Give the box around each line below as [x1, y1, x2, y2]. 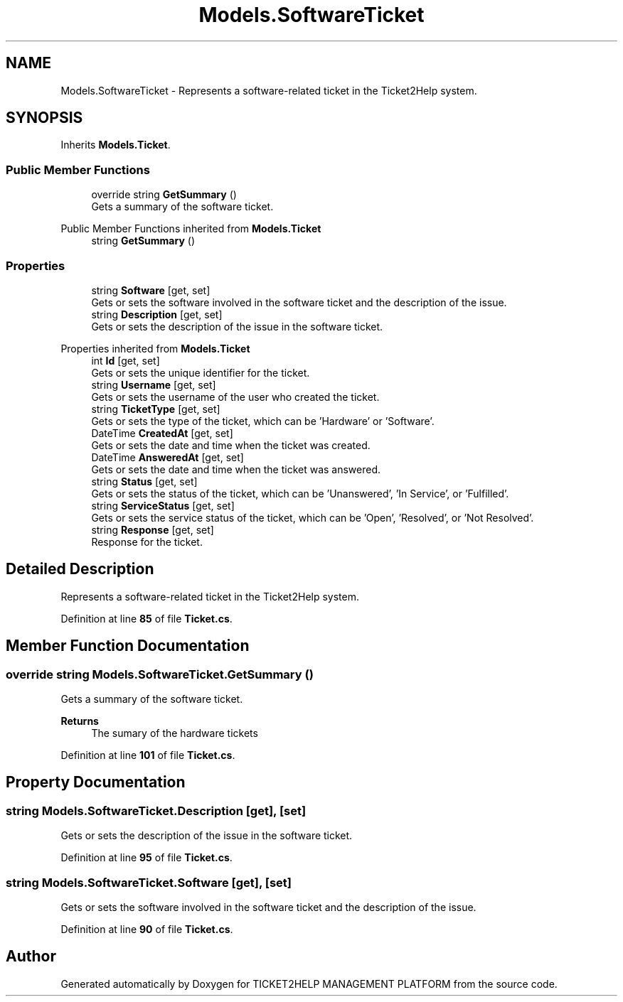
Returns [60, 715, 99, 727]
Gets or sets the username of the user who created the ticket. [91, 390, 380, 403]
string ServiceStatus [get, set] [91, 499, 235, 512]
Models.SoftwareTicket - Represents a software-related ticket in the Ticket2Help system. [60, 84, 477, 97]
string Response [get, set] [91, 523, 214, 536]
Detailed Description [6, 560, 154, 578]
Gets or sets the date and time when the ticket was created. [91, 438, 371, 451]
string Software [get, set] [91, 284, 211, 296]
